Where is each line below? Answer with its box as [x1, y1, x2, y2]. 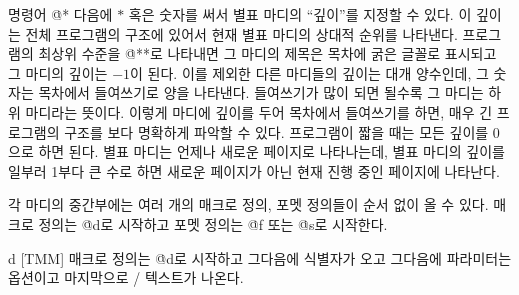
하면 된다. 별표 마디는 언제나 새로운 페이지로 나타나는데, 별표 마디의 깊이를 [38, 141, 505, 162]
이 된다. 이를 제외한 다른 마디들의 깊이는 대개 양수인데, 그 [130, 62, 489, 83]
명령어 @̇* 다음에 [8, 4, 113, 24]
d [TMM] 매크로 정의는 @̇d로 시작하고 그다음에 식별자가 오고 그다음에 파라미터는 [8, 247, 512, 268]
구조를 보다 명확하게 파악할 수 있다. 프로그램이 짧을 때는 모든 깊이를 [64, 121, 489, 142]
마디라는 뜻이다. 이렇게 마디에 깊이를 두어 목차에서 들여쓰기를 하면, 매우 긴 [25, 101, 493, 122]
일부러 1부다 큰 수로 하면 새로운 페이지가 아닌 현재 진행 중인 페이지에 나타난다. [8, 160, 500, 181]
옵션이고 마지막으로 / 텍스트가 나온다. [8, 267, 244, 288]
